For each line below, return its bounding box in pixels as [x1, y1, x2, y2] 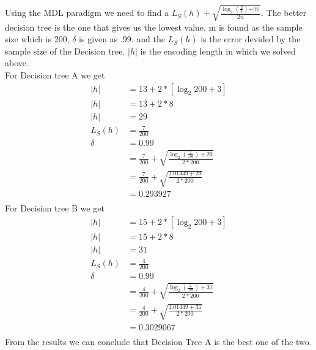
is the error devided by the [200, 32, 301, 45]
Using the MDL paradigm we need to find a [5, 6, 169, 19]
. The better [261, 6, 307, 19]
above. [5, 56, 29, 69]
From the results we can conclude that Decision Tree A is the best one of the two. [5, 335, 312, 348]
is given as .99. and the [79, 32, 165, 45]
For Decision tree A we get [5, 68, 105, 81]
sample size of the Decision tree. [5, 44, 125, 57]
